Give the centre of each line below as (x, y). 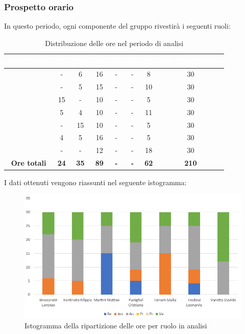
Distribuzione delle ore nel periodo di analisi (114, 43)
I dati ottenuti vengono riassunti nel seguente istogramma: (95, 182)
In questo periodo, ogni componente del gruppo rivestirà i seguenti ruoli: (117, 26)
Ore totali (29, 163)
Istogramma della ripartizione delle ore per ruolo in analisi (116, 325)
